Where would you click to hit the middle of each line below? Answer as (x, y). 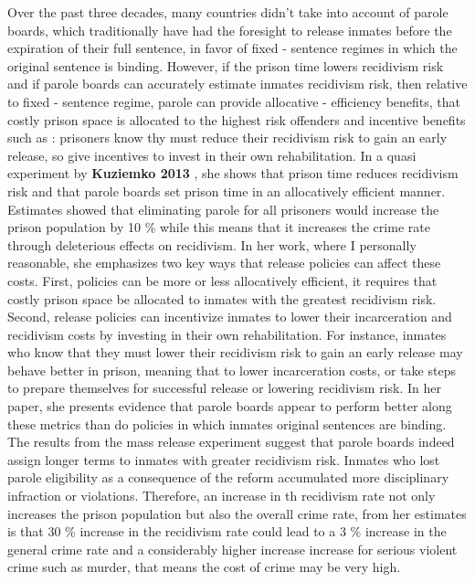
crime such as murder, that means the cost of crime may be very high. (204, 567)
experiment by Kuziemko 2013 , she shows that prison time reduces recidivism (233, 173)
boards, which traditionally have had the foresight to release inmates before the (230, 30)
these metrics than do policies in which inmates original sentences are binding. (227, 423)
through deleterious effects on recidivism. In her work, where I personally (212, 244)
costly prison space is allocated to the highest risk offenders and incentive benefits (237, 119)
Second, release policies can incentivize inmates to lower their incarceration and (230, 317)
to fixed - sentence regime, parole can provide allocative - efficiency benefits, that (234, 101)
